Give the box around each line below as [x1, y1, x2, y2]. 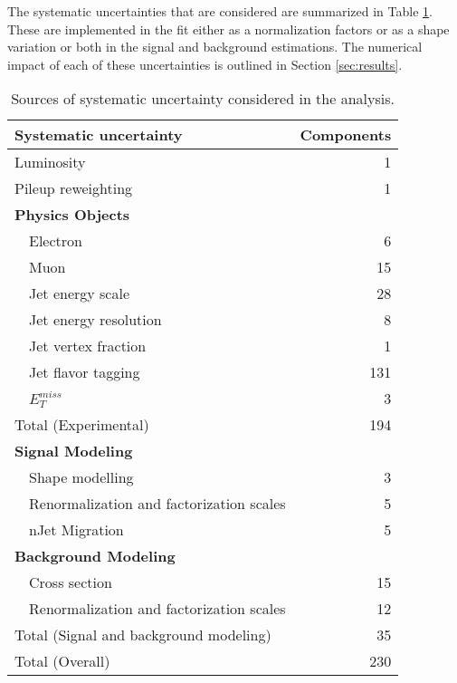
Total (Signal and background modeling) [14, 624, 271, 646]
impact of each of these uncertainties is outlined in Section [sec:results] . [7, 54, 403, 73]
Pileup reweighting [14, 178, 133, 199]
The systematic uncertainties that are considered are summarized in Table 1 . [7, 2, 433, 20]
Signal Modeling [14, 440, 133, 462]
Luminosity [14, 151, 86, 173]
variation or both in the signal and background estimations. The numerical [7, 37, 423, 56]
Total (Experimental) [14, 414, 149, 436]
